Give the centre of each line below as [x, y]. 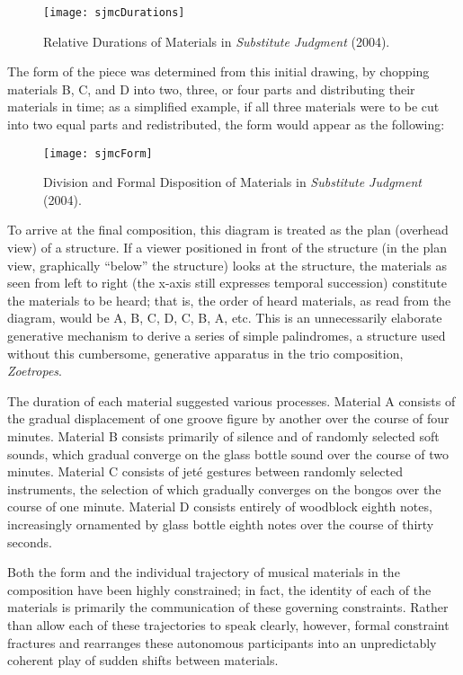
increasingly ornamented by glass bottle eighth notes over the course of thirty [221, 524]
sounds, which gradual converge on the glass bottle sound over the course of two [228, 453]
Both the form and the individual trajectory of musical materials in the [204, 572]
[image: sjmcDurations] [114, 13]
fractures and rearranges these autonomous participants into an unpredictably [222, 642]
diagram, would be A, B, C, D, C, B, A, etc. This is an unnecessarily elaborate [225, 318]
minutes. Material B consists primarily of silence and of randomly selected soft [223, 436]
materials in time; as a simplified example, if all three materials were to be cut [223, 107]
